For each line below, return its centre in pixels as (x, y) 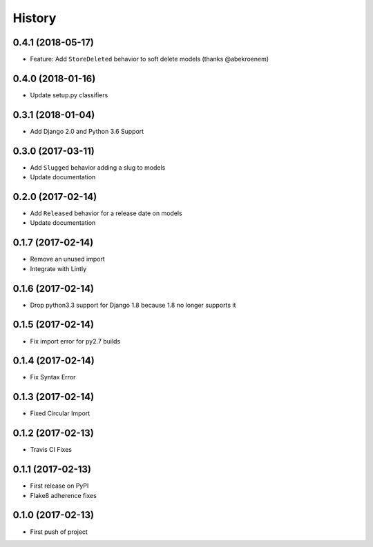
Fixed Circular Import (60, 413)
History (35, 18)
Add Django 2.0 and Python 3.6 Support (87, 131)
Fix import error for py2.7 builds (75, 341)
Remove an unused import (67, 259)
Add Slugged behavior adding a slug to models (98, 167)
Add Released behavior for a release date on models (106, 213)
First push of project (59, 532)
